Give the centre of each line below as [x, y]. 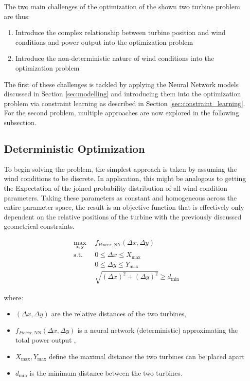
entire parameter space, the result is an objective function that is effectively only [124, 207]
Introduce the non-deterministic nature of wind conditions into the [115, 58]
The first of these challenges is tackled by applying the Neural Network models [121, 84]
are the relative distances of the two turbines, [119, 314]
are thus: [17, 16]
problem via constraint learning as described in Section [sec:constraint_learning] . [125, 103]
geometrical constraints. [39, 226]
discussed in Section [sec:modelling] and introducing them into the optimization [123, 94]
